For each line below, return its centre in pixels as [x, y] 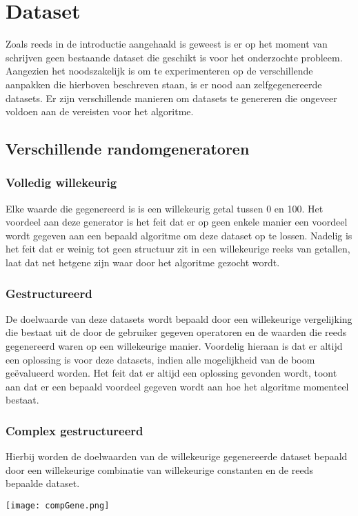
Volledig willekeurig [61, 182]
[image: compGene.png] [58, 506]
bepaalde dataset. [43, 483]
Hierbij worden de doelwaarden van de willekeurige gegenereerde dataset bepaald [177, 456]
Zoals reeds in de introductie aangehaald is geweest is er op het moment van [167, 44]
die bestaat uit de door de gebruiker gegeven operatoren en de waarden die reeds [176, 332]
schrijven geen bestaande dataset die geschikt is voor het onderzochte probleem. [174, 57]
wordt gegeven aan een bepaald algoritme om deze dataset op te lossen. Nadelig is [179, 235]
